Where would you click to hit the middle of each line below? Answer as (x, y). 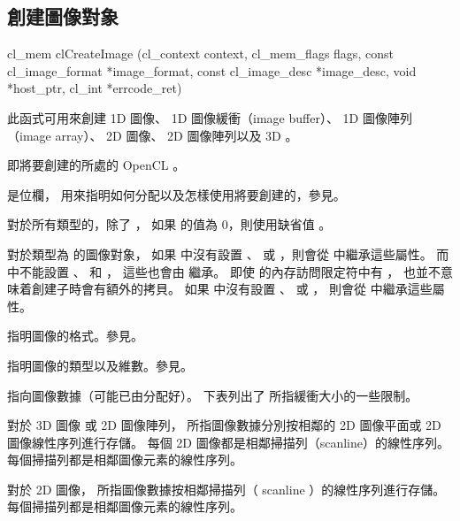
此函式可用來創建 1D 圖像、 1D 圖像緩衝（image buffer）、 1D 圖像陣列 (210, 117)
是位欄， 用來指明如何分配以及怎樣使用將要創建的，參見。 (176, 194)
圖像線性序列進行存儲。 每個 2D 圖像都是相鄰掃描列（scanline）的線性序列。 (228, 442)
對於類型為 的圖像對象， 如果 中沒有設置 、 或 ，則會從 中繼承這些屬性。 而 (228, 253)
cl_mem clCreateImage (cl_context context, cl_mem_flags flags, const (200, 54)
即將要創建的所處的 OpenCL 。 (96, 165)
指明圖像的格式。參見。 (75, 336)
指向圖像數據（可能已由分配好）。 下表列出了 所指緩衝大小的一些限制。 (213, 395)
